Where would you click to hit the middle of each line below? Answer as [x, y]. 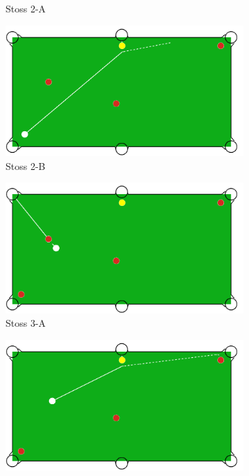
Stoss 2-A [26, 8]
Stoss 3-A [26, 323]
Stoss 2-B [26, 165]
